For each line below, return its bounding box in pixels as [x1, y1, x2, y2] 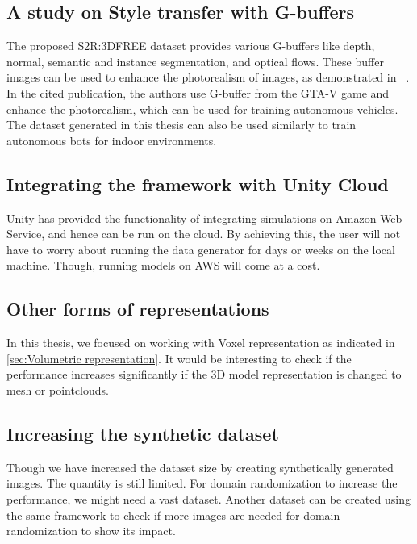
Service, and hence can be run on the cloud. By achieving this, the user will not [6, 225, 401, 242]
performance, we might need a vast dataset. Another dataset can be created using [6, 490, 411, 507]
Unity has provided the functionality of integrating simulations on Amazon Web [6, 209, 402, 226]
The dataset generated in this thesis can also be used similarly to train [6, 116, 357, 133]
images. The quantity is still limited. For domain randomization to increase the [6, 475, 398, 492]
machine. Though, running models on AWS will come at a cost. [6, 257, 320, 274]
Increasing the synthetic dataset [6, 421, 279, 446]
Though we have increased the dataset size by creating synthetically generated [6, 458, 394, 475]
